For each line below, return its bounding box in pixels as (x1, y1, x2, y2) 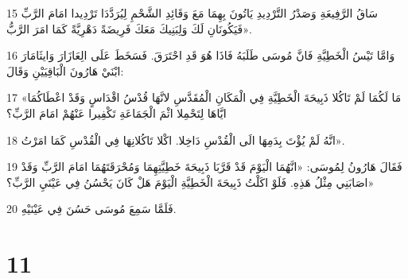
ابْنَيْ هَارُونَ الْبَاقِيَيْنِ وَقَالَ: (6, 62, 124, 79)
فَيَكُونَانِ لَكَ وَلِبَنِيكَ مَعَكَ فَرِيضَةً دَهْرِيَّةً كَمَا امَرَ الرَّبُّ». (6, 20, 252, 37)
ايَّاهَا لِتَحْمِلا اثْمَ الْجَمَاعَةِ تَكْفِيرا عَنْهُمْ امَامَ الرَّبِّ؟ (6, 104, 227, 121)
